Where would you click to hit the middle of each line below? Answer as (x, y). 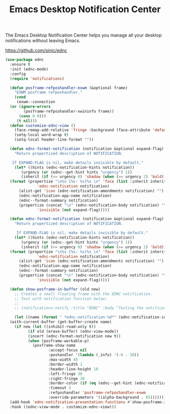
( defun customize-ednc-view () (43, 125)
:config (18, 74)
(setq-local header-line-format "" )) (54, 140)
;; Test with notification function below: (61, 299)
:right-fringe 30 (67, 378)
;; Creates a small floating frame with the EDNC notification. (83, 294)
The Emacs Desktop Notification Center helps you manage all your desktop (83, 35)
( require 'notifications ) (37, 79)
